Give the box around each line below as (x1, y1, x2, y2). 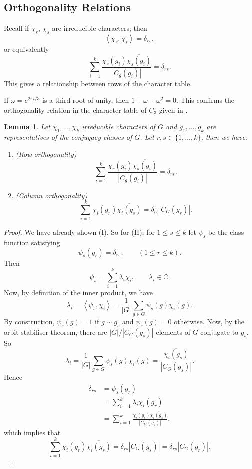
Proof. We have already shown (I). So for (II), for (4, 227, 155, 237)
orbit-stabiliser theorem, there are (4, 326, 107, 337)
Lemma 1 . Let (4, 121, 50, 132)
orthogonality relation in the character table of (4, 104, 147, 115)
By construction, (4, 316, 55, 326)
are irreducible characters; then (52, 23, 147, 33)
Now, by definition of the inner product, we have (4, 287, 153, 298)
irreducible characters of (82, 121, 155, 132)
